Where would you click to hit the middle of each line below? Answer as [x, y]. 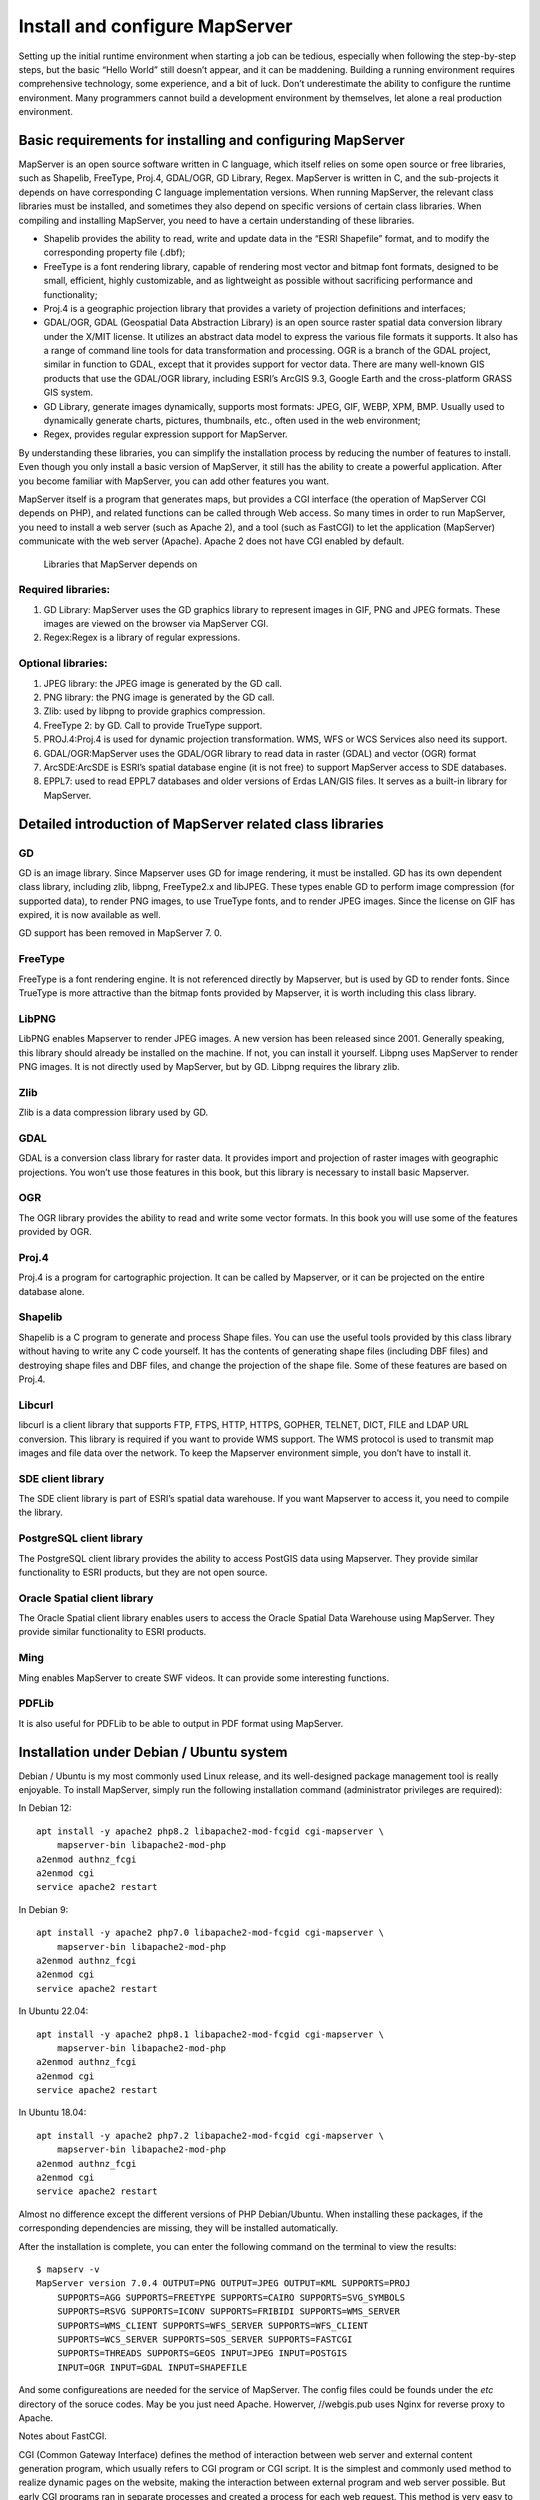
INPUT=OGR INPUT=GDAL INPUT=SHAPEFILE [152, 2367]
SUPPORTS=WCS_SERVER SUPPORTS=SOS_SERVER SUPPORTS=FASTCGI [204, 2339]
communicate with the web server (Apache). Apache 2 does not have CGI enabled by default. [211, 541]
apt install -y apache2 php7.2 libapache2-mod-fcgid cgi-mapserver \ [210, 2135]
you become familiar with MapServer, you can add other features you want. [174, 481]
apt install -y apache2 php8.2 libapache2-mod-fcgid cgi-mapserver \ [210, 1831]
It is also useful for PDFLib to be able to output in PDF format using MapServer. [181, 1723]
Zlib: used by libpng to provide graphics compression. [154, 711]
